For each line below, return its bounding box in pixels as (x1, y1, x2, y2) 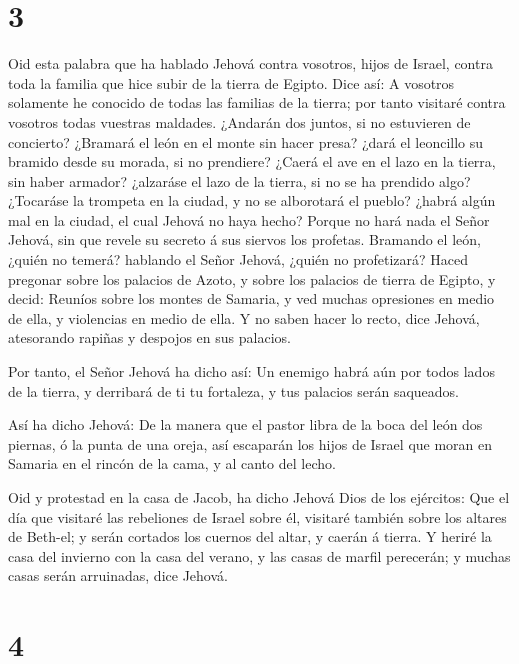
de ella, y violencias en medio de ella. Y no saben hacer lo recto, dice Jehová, (8, 307, 480, 328)
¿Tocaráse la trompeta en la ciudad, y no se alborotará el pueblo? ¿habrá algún (8, 190, 496, 211)
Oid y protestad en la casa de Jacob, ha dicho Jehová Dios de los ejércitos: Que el (8, 487, 510, 507)
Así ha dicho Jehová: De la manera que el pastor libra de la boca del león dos (8, 414, 483, 435)
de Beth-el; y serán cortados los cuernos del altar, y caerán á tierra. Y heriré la (8, 526, 492, 547)
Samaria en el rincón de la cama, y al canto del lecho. (8, 453, 336, 474)
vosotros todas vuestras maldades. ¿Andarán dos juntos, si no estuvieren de (8, 111, 471, 132)
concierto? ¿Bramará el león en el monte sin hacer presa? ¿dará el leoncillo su (8, 131, 484, 152)
